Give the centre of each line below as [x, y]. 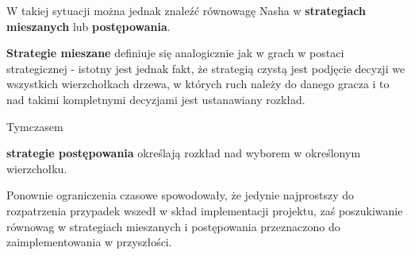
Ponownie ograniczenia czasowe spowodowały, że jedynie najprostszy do [181, 195]
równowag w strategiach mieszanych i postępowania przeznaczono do [173, 226]
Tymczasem [35, 126]
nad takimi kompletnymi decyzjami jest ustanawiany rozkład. [156, 99]
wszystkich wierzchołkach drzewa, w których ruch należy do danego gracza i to [198, 84]
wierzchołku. [37, 168]
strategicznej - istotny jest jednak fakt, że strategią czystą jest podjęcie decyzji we [206, 68]
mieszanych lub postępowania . [88, 26]
